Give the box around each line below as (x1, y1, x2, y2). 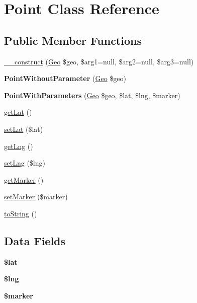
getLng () (4, 140, 33, 151)
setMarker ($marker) (4, 191, 68, 202)
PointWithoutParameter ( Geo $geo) (4, 73, 126, 84)
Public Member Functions (4, 32, 142, 48)
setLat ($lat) (4, 123, 43, 134)
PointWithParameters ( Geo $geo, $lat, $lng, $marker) (4, 90, 180, 100)
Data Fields (4, 233, 66, 248)
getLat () (4, 107, 32, 117)
